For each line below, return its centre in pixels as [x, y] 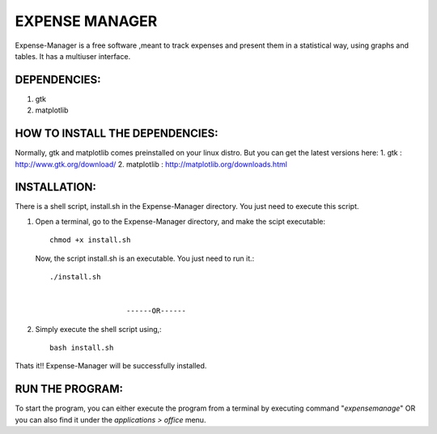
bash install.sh [82, 347]
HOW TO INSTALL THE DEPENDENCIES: [117, 134]
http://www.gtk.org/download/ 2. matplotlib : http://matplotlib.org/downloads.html [151, 164]
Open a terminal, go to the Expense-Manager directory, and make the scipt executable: [180, 221]
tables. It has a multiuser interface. [73, 56]
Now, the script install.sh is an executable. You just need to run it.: [145, 258]
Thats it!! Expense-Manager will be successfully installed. [111, 366]
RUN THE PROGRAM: [69, 389]
